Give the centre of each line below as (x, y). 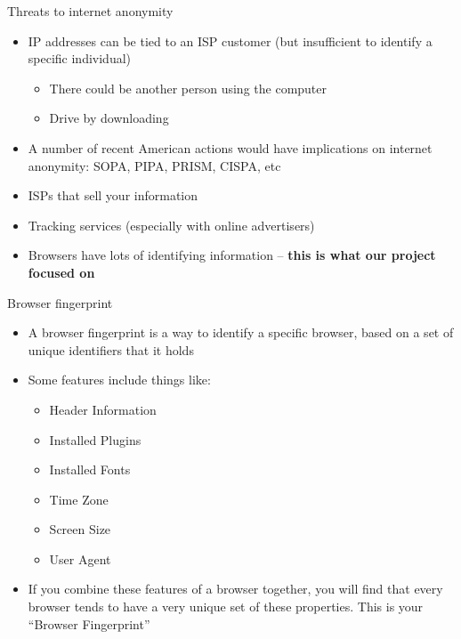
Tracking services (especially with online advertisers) (171, 225)
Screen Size (80, 529)
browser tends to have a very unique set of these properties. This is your (226, 607)
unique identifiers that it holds (111, 349)
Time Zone (79, 499)
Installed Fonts (90, 469)
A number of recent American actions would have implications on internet (230, 147)
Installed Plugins (95, 439)
